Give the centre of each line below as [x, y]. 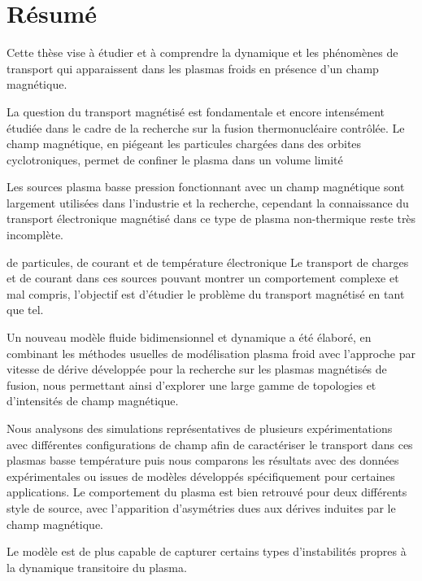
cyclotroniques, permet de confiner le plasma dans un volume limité [175, 159]
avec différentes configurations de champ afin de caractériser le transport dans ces [210, 444]
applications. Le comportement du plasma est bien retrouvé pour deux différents [207, 492]
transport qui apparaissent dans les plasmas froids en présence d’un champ [193, 68]
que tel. [25, 310]
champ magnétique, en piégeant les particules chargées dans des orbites [184, 144]
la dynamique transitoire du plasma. [97, 567]
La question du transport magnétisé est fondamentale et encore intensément [196, 111]
